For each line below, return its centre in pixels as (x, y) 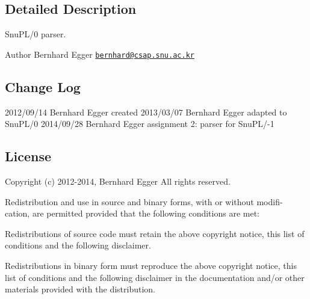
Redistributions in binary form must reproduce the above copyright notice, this (151, 266)
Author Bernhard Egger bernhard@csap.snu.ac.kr (100, 54)
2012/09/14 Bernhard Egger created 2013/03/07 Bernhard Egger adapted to (146, 112)
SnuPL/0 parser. (36, 34)
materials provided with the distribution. (80, 289)
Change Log (43, 86)
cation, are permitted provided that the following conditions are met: (132, 213)
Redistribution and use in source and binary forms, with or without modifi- (144, 201)
